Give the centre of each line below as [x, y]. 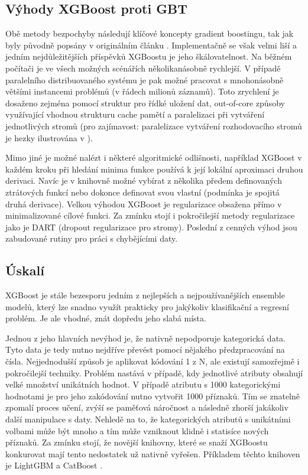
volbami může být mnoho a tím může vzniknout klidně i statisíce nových [137, 430]
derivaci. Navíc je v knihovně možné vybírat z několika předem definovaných [144, 180]
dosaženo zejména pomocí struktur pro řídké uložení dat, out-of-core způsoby [145, 103]
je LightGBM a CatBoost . [54, 465]
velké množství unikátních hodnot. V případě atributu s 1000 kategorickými [143, 384]
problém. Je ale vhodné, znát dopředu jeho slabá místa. [106, 318]
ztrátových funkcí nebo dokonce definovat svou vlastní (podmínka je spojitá [142, 192]
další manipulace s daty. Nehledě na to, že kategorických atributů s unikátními [148, 419]
